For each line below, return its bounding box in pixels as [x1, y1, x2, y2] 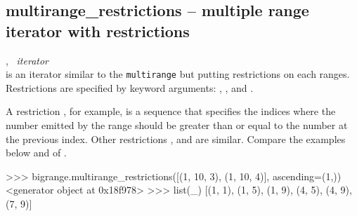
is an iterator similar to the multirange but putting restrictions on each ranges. [6, 67, 350, 81]
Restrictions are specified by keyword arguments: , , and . [6, 80, 254, 95]
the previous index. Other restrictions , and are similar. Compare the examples [6, 131, 346, 146]
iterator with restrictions [6, 20, 190, 41]
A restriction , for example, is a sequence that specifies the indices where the [6, 104, 336, 119]
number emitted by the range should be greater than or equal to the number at [6, 118, 348, 133]
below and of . [6, 145, 67, 160]
